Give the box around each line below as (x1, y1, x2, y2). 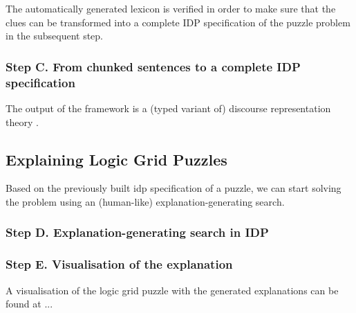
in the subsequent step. (6, 28, 104, 43)
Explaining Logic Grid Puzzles (6, 148, 227, 170)
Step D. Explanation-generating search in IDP (6, 224, 269, 241)
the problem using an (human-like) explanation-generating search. (6, 194, 285, 208)
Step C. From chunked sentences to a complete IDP (6, 57, 301, 75)
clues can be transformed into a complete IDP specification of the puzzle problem (6, 15, 350, 29)
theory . (6, 114, 39, 129)
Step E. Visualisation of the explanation (6, 256, 233, 273)
